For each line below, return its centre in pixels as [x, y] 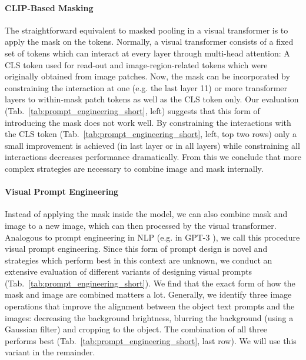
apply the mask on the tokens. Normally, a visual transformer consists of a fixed [149, 41]
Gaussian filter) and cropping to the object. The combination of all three [136, 329]
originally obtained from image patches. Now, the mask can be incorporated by [147, 76]
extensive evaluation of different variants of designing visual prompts [129, 271]
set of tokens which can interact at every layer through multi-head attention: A [147, 53]
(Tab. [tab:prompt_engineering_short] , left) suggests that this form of [132, 110]
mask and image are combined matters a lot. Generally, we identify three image [148, 294]
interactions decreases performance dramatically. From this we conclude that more [153, 157]
